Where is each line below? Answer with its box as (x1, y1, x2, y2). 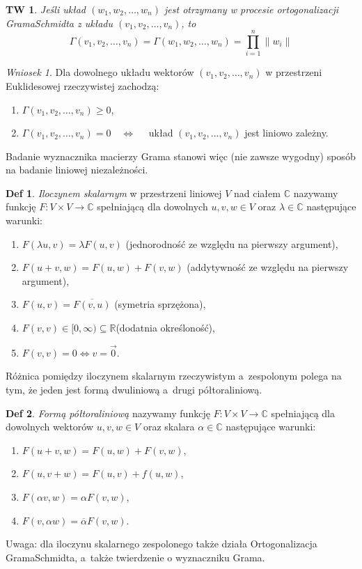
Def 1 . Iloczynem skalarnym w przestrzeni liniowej (6, 185, 222, 200)
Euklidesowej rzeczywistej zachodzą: (6, 78, 159, 93)
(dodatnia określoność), (116, 320, 215, 335)
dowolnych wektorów (6, 419, 94, 434)
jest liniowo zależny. (244, 125, 329, 140)
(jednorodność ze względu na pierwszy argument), (125, 236, 338, 251)
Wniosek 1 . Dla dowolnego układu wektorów (6, 65, 194, 79)
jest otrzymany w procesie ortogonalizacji (164, 2, 338, 16)
